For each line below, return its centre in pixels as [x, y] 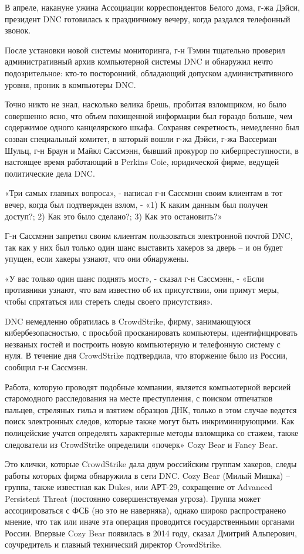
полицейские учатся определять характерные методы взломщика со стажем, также [152, 433]
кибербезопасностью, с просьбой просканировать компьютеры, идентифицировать [151, 332]
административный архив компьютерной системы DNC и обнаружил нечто [139, 61]
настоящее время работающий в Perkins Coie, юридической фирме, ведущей [142, 162]
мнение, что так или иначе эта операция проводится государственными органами [150, 521]
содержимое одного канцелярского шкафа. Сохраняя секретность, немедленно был [152, 127]
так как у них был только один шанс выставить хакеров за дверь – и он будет [144, 247]
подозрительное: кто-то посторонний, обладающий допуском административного [149, 72]
